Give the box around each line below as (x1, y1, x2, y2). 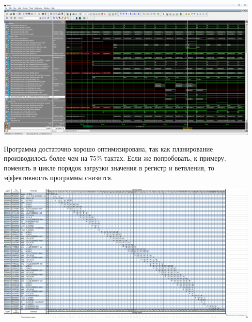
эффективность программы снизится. (4, 172, 113, 182)
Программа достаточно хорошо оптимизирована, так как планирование (4, 143, 213, 153)
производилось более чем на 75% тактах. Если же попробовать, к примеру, (4, 153, 226, 163)
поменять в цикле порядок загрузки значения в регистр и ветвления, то (4, 162, 215, 172)
